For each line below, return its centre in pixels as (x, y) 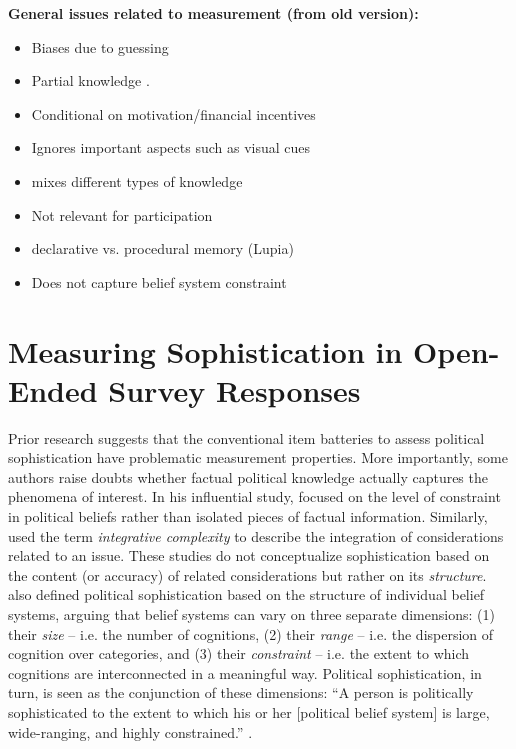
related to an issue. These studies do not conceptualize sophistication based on (249, 555)
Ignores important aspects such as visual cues (171, 147)
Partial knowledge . (90, 80)
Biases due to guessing (100, 46)
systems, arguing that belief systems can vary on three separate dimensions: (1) (251, 614)
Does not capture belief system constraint (159, 281)
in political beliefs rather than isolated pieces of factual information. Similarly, (248, 516)
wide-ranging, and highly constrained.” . (130, 731)
